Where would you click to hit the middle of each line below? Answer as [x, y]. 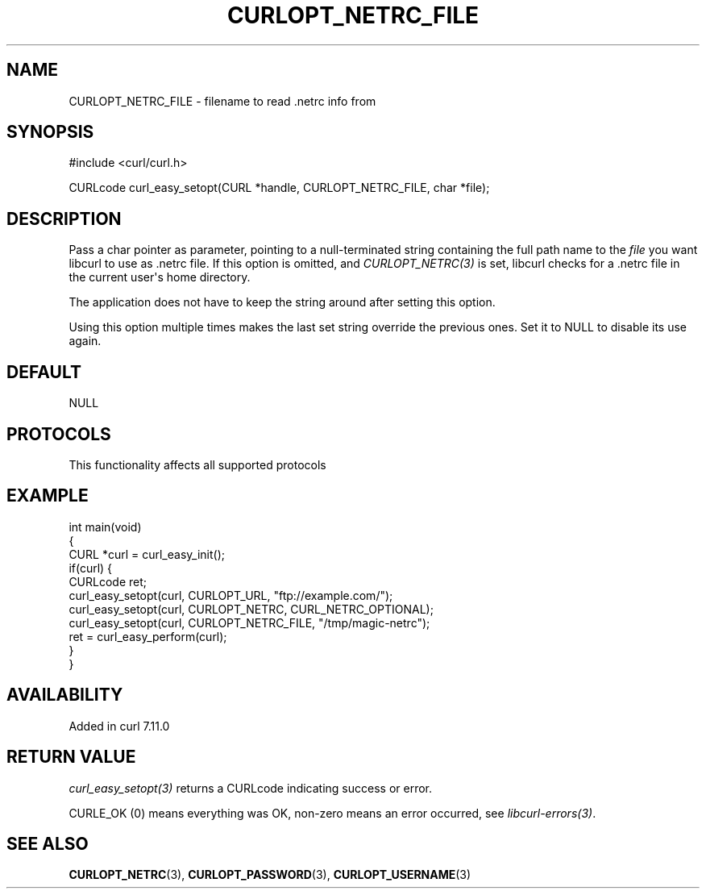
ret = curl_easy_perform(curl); [148, 636]
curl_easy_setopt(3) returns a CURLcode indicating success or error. [251, 788]
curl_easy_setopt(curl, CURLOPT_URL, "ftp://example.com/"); [231, 595]
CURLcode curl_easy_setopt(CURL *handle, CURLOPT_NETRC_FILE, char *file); [279, 188]
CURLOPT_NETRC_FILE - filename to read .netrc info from [222, 101]
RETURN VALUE [71, 757]
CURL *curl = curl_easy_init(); [147, 554]
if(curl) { [91, 568]
